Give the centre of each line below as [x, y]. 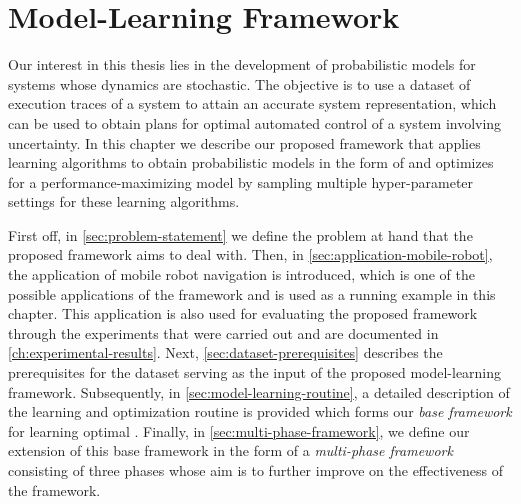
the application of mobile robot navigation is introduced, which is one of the [241, 274]
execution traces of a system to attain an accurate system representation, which [252, 103]
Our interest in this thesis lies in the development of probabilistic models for [242, 64]
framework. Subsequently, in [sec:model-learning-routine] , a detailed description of [259, 391]
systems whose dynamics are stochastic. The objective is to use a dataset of [239, 83]
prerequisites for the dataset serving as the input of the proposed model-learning [255, 372]
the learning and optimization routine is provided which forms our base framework [260, 411]
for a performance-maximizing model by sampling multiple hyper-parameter [241, 181]
